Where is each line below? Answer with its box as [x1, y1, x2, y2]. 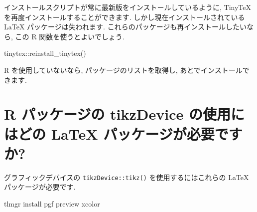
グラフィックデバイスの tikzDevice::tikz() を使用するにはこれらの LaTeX [4, 172, 249, 182]
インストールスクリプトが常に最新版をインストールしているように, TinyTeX [4, 2, 252, 12]
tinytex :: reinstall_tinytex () [4, 48, 86, 58]
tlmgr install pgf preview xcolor [4, 198, 100, 209]
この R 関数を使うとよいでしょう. [15, 31, 125, 41]
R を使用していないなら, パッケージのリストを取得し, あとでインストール [4, 64, 243, 75]
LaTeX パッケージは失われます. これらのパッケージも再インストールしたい [4, 21, 247, 32]
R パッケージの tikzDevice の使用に [4, 104, 245, 124]
